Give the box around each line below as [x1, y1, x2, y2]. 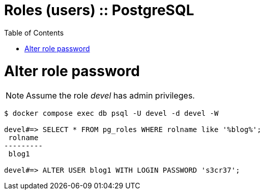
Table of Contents [4, 28, 64, 37]
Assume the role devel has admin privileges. [26, 90, 195, 101]
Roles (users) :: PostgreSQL [4, 2, 194, 19]
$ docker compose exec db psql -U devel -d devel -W [4, 109, 219, 118]
